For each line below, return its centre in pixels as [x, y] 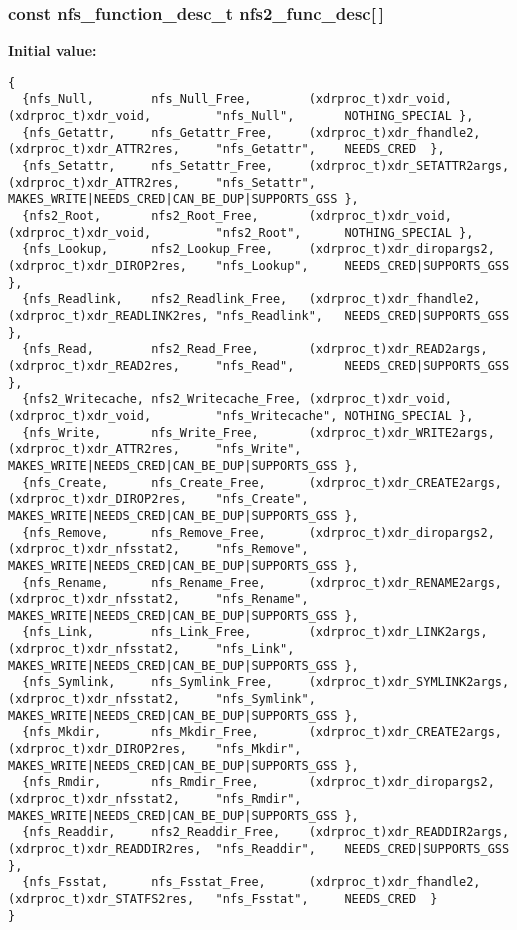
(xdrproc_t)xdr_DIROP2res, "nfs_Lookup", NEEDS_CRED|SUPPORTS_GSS [259, 266]
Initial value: [52, 50]
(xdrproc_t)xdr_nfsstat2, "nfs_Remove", [158, 549]
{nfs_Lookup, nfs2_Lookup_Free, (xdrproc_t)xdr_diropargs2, [258, 249]
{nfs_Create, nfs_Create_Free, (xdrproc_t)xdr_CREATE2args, [262, 482]
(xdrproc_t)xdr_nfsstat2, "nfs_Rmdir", [155, 799]
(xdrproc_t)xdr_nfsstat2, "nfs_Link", [151, 649]
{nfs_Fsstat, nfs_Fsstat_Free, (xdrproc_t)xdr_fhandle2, [251, 882]
